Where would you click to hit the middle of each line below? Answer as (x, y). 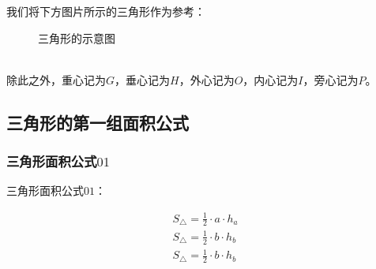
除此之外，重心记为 (56, 79)
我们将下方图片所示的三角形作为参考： (106, 11)
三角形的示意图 (77, 37)
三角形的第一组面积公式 (98, 122)
